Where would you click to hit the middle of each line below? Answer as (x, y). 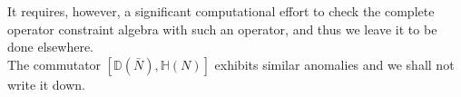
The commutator (54, 64)
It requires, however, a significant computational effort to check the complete (221, 11)
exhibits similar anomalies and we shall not (334, 64)
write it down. (46, 84)
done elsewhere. (50, 47)
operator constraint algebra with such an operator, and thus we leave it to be (222, 29)
